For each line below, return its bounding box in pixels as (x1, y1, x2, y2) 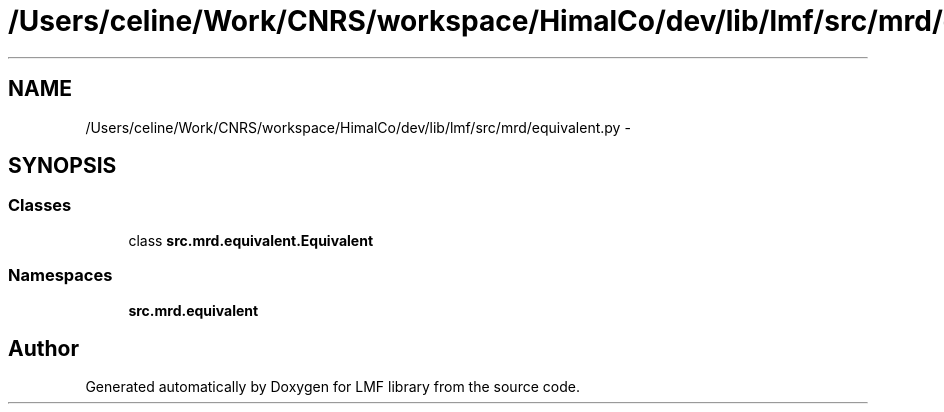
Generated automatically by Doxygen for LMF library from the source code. (85, 378, 580, 396)
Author (8, 335, 79, 361)
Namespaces (8, 265, 113, 286)
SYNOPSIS (8, 153, 117, 179)
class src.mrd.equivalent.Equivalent (128, 231, 374, 249)
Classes (8, 195, 72, 216)
